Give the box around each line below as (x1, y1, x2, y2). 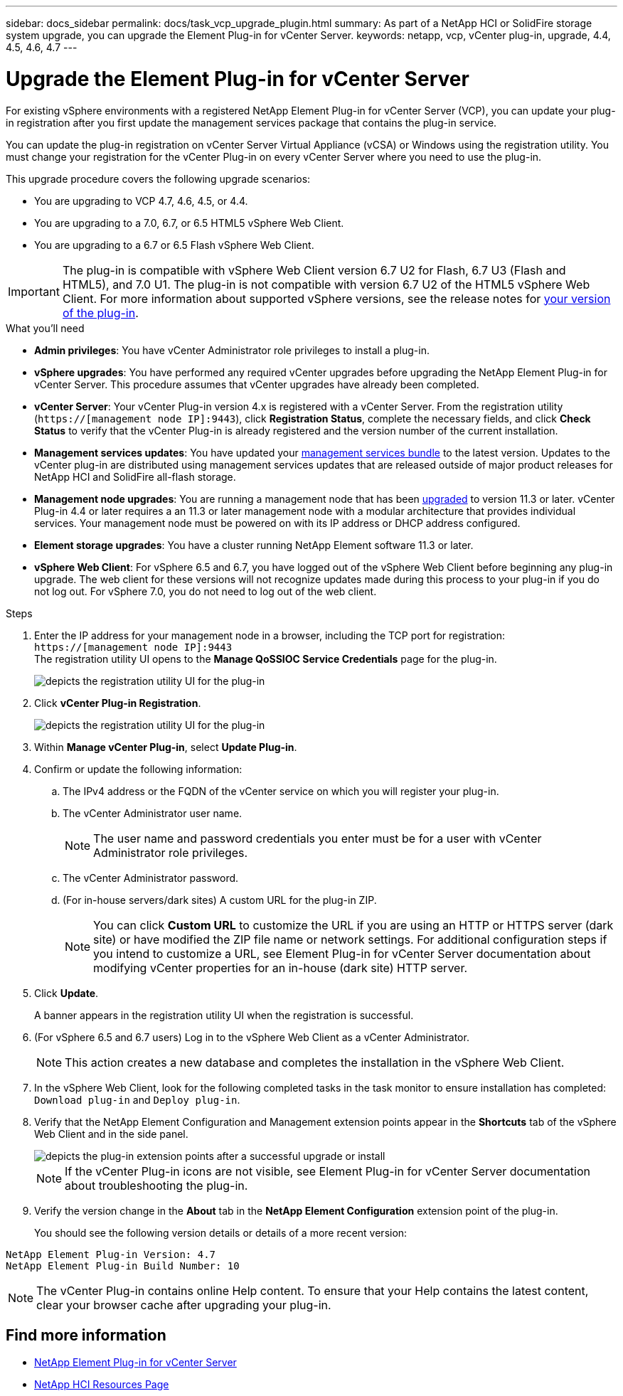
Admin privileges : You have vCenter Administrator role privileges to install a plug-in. (34, 343, 430, 356)
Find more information (6, 1326, 166, 1344)
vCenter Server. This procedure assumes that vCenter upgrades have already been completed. (34, 378, 479, 390)
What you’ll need (6, 321, 85, 334)
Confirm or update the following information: (34, 762, 243, 775)
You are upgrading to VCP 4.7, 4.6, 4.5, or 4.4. (34, 194, 248, 207)
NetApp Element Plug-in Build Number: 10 (6, 1259, 240, 1272)
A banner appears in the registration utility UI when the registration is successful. (34, 1008, 414, 1021)
